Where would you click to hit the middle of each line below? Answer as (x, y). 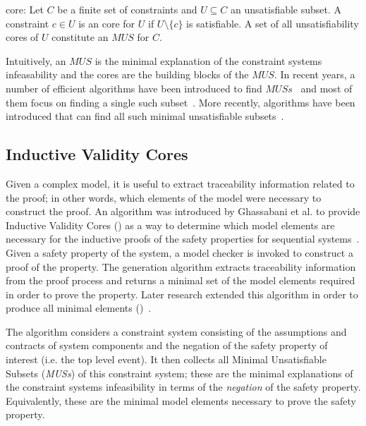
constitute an (80, 37)
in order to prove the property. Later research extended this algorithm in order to (182, 294)
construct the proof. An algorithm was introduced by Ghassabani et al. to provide (183, 211)
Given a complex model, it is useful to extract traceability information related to (180, 183)
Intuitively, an (36, 60)
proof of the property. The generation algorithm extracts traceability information (181, 266)
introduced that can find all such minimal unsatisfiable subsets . (145, 116)
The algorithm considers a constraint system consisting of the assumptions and (176, 331)
